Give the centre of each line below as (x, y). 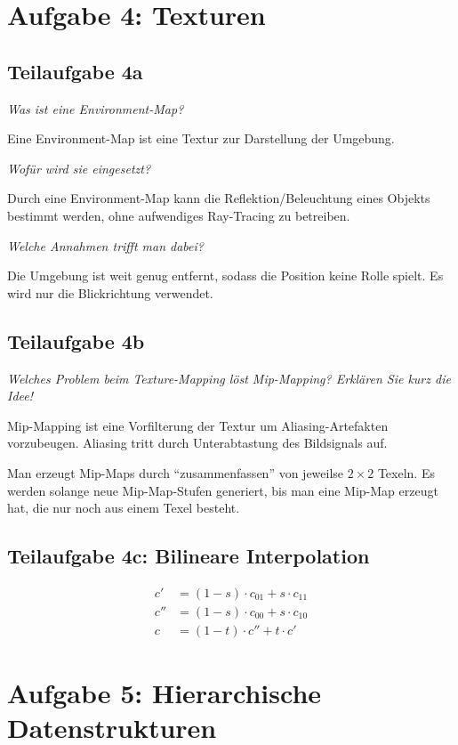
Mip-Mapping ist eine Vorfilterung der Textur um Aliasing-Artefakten (198, 425)
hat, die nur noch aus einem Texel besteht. (124, 508)
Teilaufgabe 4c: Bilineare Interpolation (189, 556)
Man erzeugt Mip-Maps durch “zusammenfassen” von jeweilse (176, 472)
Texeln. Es (406, 472)
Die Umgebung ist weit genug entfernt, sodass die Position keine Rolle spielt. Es (225, 275)
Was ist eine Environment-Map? (96, 108)
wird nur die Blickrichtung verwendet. (110, 292)
